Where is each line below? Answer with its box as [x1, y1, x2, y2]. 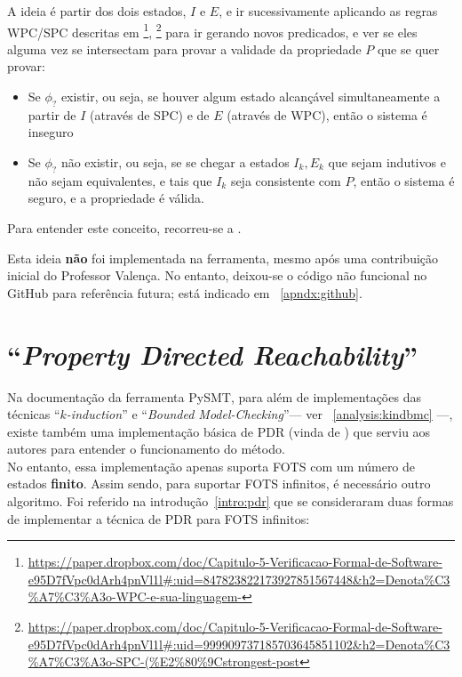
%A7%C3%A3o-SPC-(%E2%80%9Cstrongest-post [28, 652, 299, 671]
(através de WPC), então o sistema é [227, 105, 427, 124]
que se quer [377, 39, 440, 58]
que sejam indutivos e [328, 153, 446, 172]
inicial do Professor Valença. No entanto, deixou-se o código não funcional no [7, 266, 427, 285]
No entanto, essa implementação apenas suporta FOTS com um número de [7, 456, 416, 475]
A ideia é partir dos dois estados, [7, 2, 187, 20]
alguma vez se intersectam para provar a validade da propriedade [7, 39, 362, 58]
